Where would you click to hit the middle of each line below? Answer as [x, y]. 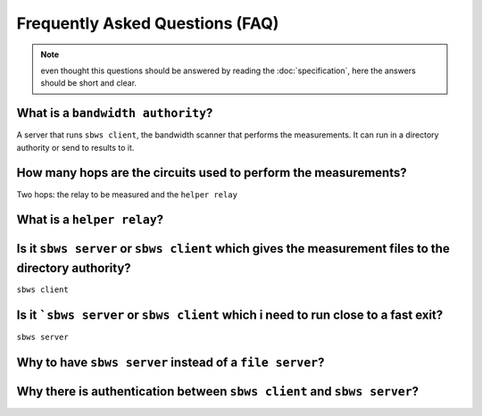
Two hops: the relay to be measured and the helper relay [127, 194]
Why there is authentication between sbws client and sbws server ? [218, 391]
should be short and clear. [89, 83]
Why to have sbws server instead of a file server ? [170, 362]
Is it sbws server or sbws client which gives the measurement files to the [233, 249]
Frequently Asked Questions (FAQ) [148, 23]
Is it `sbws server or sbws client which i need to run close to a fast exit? [230, 315]
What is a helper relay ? [90, 220]
